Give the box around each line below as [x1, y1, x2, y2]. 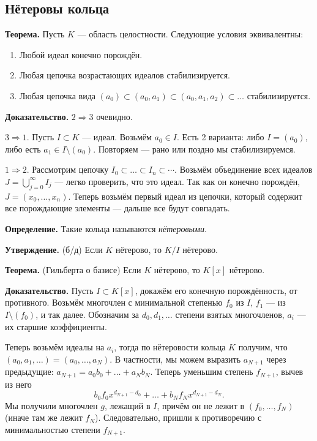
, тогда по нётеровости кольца [114, 341, 226, 353]
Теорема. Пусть [5, 28, 65, 40]
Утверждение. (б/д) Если [5, 243, 103, 255]
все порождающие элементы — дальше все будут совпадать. [5, 202, 230, 214]
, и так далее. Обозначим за [35, 307, 140, 320]
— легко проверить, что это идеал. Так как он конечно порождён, [54, 175, 300, 187]
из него [5, 377, 32, 390]
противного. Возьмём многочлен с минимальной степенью [5, 296, 223, 309]
